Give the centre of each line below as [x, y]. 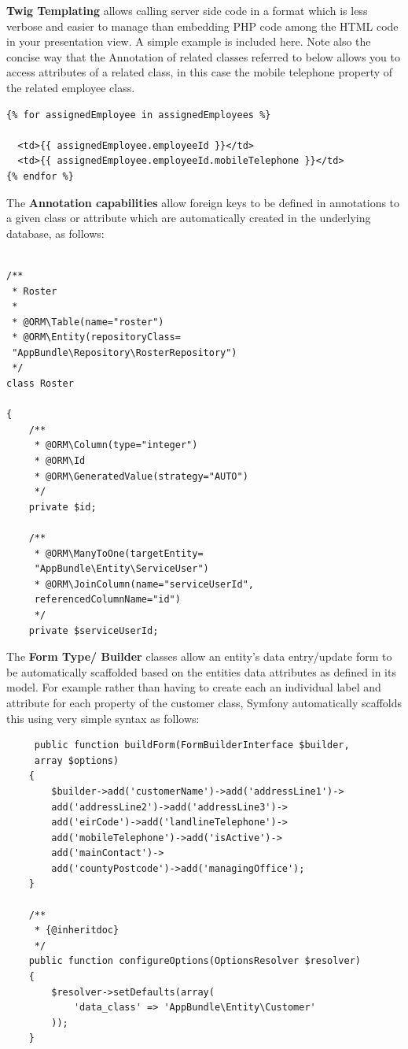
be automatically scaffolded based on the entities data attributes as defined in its [201, 671]
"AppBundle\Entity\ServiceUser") [121, 569]
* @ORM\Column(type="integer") [116, 445]
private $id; [62, 507]
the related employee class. [71, 87]
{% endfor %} [40, 176]
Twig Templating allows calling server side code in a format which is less [187, 10]
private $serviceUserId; [94, 630]
